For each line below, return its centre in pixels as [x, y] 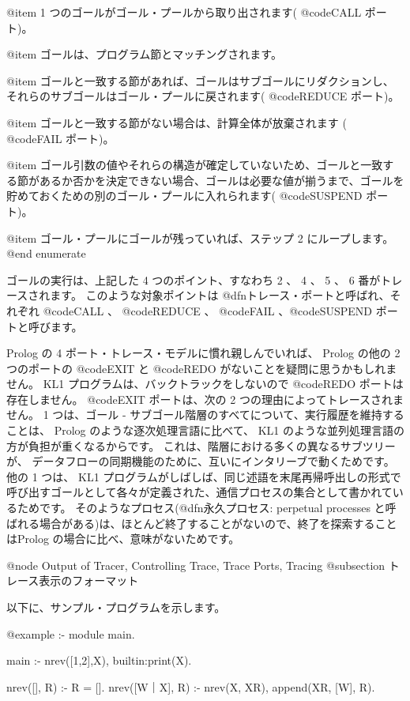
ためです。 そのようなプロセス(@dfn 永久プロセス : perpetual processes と [201, 508]
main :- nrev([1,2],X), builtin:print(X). [99, 660]
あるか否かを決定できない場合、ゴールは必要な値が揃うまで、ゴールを [222, 180]
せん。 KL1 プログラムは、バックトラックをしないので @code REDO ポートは [205, 384]
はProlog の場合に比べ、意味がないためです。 [123, 539]
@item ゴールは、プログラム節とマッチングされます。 [144, 54]
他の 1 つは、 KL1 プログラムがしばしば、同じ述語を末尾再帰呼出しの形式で [204, 476]
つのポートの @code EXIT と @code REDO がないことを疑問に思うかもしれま [202, 368]
